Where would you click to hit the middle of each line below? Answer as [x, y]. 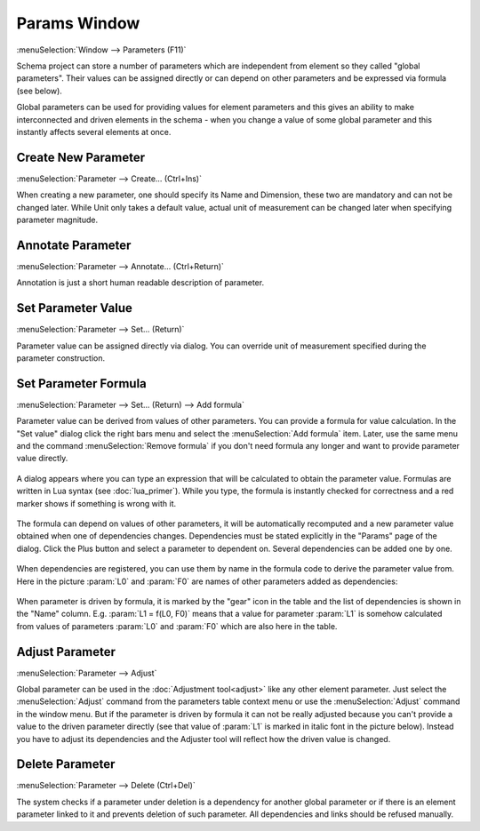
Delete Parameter [66, 764]
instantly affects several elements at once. [94, 132]
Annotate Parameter [74, 245]
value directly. [42, 459]
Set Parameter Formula [81, 384]
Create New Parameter [81, 157]
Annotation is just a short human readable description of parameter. [140, 283]
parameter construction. [61, 358]
